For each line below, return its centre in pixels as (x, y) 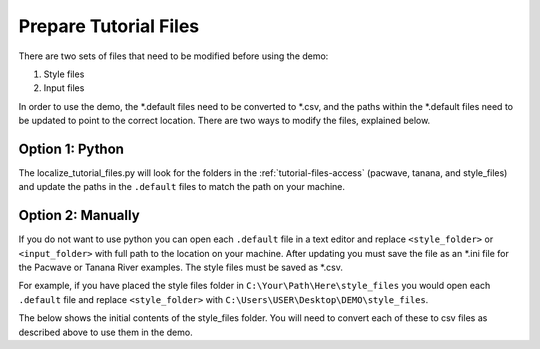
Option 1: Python (71, 148)
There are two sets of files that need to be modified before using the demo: (173, 56)
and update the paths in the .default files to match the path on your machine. (181, 187)
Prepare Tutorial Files (109, 26)
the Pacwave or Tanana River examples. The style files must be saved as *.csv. (181, 267)
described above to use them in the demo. (106, 332)
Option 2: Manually (79, 215)
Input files (64, 88)
